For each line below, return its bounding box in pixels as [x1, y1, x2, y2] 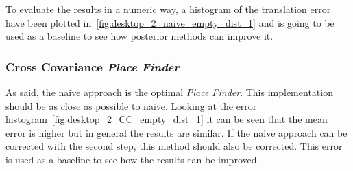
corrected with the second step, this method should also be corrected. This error [5, 139, 343, 153]
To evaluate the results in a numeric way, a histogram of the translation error [5, 2, 331, 16]
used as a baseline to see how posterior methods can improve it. [5, 29, 273, 43]
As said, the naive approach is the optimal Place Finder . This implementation [5, 85, 333, 99]
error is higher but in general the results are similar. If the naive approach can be [5, 125, 348, 139]
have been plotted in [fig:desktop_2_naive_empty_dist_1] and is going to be [5, 15, 334, 30]
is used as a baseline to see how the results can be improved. [5, 152, 260, 166]
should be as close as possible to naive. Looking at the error [5, 98, 257, 113]
